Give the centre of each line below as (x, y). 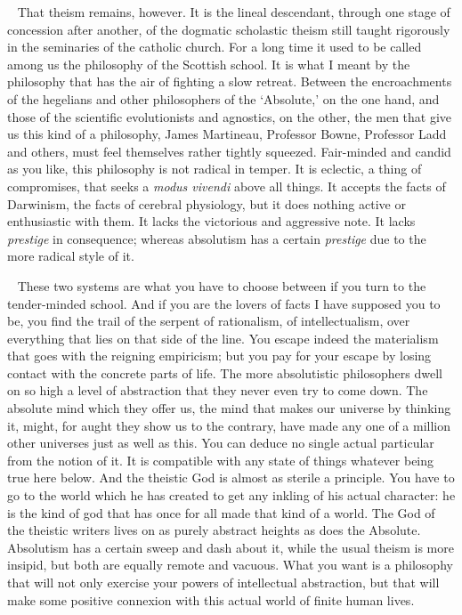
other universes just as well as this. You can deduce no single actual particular (221, 443)
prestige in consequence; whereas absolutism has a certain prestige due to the (217, 238)
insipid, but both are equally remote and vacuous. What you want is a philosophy (230, 565)
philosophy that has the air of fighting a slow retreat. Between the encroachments (230, 81)
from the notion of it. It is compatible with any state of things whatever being (221, 460)
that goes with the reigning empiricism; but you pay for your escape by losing (219, 356)
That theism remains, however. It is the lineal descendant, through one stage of (234, 12)
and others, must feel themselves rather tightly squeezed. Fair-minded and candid (229, 151)
